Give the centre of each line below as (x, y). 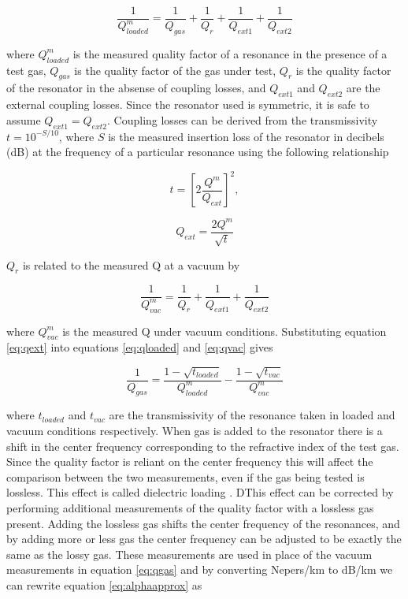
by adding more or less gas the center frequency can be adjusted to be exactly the (204, 539)
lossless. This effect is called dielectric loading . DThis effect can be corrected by (200, 492)
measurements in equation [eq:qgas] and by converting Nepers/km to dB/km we (200, 569)
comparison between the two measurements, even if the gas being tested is (185, 476)
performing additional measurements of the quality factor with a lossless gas (190, 507)
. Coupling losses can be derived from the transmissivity (243, 119)
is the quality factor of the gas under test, (175, 70)
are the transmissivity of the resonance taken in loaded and (252, 415)
